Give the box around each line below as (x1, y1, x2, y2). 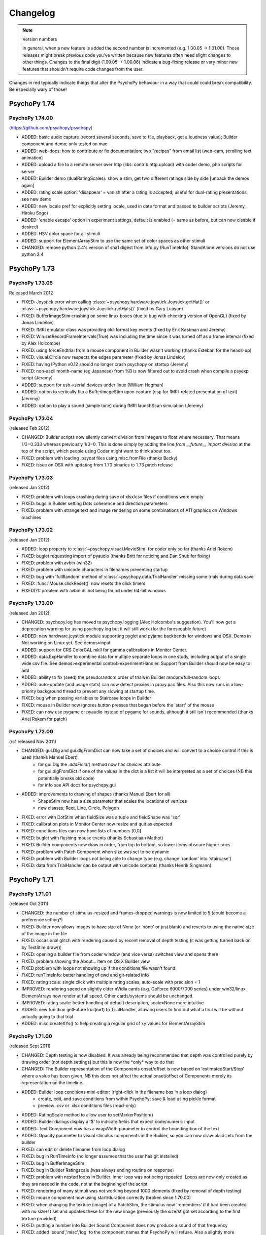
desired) (21, 224, 39, 230)
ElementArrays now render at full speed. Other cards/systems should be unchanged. (21, 993, 194, 999)
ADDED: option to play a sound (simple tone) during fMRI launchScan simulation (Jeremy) (21, 403, 203, 409)
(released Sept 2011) (9, 1043, 51, 1049)
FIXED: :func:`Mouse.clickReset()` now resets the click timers (21, 580, 146, 586)
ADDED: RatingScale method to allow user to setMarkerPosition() (21, 1111, 154, 1117)
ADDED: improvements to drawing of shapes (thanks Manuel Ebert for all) (21, 791, 171, 797)
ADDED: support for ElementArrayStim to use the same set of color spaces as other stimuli (21, 238, 205, 244)
